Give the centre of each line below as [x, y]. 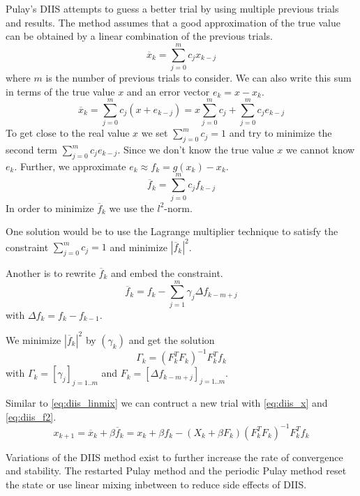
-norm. [178, 208]
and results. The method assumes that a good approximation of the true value [173, 22]
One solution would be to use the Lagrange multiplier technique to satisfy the [172, 231]
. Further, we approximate [70, 166]
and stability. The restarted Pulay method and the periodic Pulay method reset [176, 471]
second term [31, 150]
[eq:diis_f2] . [31, 416]
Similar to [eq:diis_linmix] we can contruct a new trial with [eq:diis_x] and [167, 403]
